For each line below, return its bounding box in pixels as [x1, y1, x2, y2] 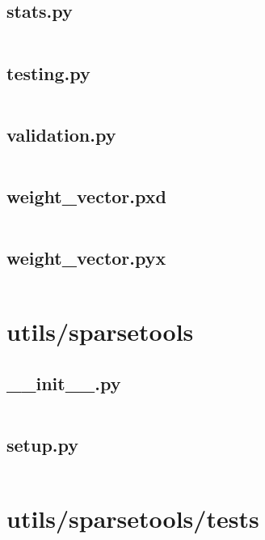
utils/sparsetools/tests [6, 501, 259, 534]
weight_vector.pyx [6, 245, 166, 270]
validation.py [6, 121, 116, 147]
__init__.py [6, 370, 121, 395]
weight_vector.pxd [6, 184, 166, 208]
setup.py [6, 432, 79, 457]
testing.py [6, 60, 90, 85]
